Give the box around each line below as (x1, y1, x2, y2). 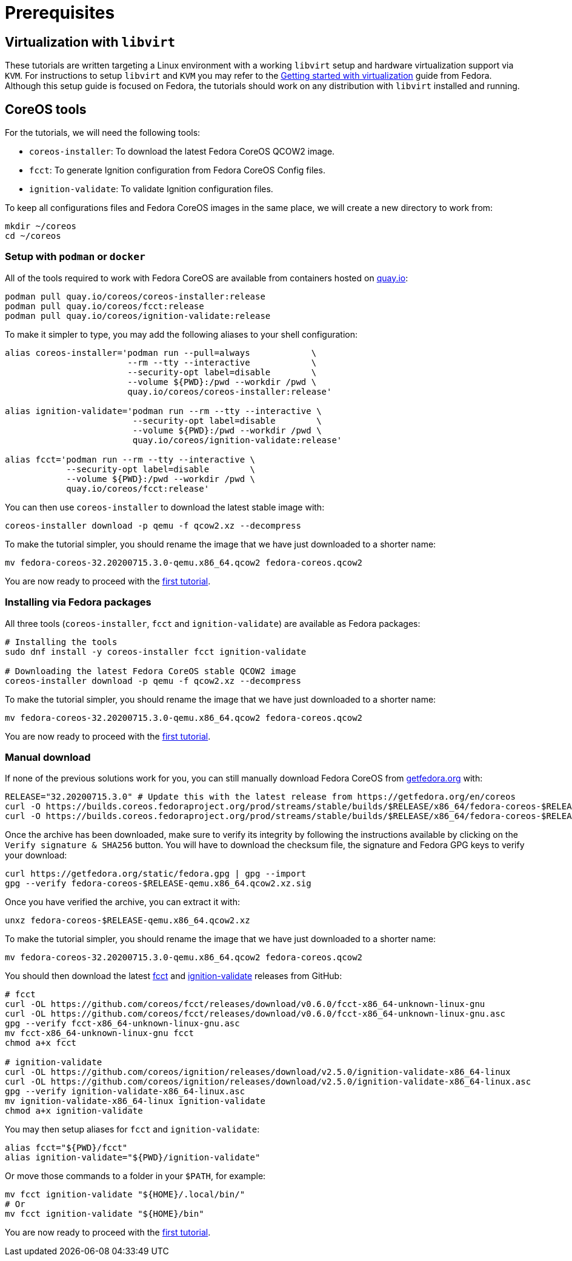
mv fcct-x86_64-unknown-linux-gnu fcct (5, 1028, 194, 1039)
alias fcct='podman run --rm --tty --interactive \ (5, 454, 256, 464)
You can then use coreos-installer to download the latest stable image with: (5, 501, 325, 512)
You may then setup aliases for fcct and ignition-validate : (5, 1124, 260, 1135)
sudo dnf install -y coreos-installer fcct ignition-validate (5, 646, 307, 657)
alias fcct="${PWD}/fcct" (5, 1143, 128, 1153)
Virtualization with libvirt (5, 34, 176, 50)
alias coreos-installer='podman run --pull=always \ (5, 347, 317, 358)
